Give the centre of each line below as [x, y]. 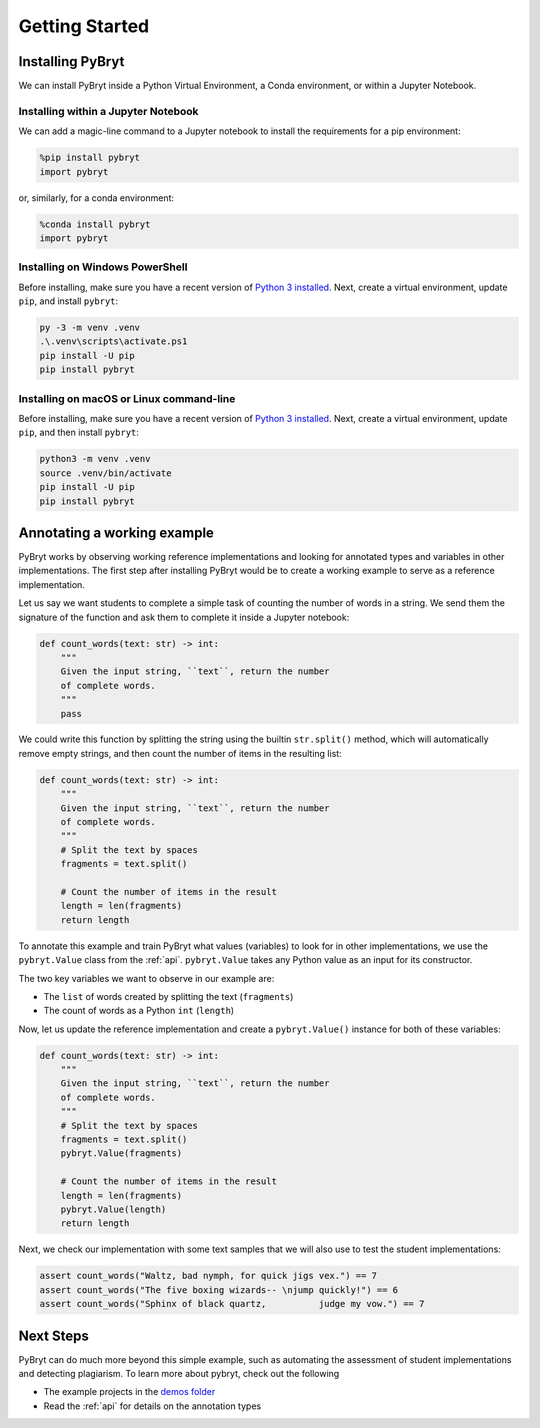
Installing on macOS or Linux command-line [127, 398]
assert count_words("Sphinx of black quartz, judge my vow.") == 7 [232, 1304]
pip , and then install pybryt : [79, 432]
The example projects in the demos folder [129, 1392]
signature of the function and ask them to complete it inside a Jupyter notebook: [184, 617]
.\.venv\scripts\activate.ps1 [113, 341]
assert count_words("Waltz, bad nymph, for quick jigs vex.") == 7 [208, 1276]
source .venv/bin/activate [105, 473]
